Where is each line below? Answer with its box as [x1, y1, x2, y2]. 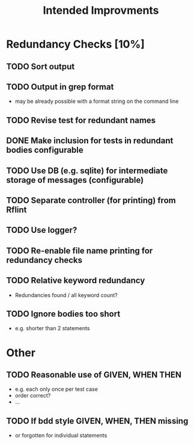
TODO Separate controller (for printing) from [6, 195, 176, 205]
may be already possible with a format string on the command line [14, 97, 179, 105]
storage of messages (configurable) [6, 175, 144, 185]
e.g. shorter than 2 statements [14, 325, 90, 332]
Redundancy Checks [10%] [6, 37, 145, 51]
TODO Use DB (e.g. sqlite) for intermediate [6, 165, 168, 176]
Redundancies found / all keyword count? [14, 291, 118, 298]
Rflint [6, 204, 27, 215]
